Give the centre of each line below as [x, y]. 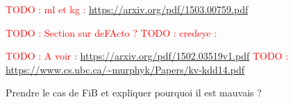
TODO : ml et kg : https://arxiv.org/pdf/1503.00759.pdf [127, 9]
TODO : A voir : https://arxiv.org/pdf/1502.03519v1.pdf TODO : [147, 56]
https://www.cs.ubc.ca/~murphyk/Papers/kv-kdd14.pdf [125, 69]
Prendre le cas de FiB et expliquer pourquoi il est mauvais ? [134, 93]
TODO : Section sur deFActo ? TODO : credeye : [111, 32]
